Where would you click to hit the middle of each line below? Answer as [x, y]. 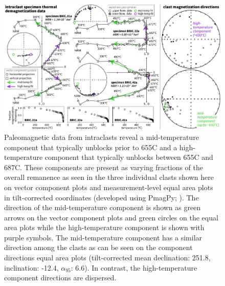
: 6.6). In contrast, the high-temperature [134, 267]
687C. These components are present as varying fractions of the [104, 167]
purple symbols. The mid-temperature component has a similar [103, 237]
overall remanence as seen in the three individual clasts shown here [109, 177]
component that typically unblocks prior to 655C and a [91, 147]
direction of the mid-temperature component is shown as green [103, 207]
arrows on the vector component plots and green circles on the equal [111, 217]
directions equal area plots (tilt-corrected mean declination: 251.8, [107, 258]
